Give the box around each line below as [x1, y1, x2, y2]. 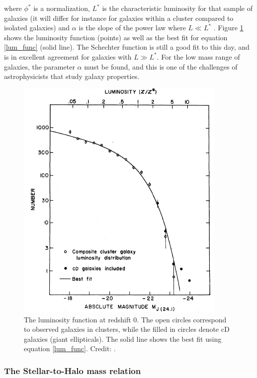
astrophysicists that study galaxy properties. [4, 71, 140, 81]
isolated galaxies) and [4, 22, 70, 33]
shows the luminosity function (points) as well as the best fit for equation [4, 32, 228, 42]
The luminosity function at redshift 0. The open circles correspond [24, 314, 227, 324]
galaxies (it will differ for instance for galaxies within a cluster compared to [4, 12, 234, 23]
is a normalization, [33, 3, 90, 13]
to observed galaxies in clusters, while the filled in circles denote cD [24, 324, 230, 334]
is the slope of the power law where [79, 22, 186, 33]
